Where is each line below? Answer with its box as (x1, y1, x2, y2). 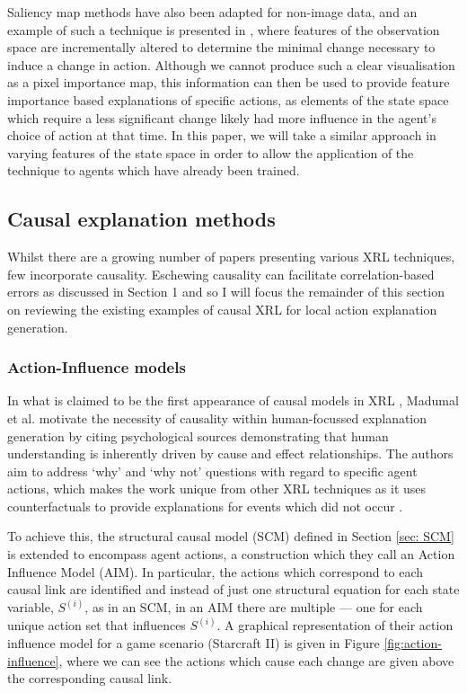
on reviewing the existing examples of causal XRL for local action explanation (7, 299, 437, 318)
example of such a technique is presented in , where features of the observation (7, 20, 440, 39)
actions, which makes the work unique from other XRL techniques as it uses (7, 479, 427, 498)
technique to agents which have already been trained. (7, 161, 300, 180)
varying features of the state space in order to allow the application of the (7, 143, 414, 162)
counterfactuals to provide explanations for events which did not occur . (7, 496, 403, 515)
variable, (7, 598, 54, 617)
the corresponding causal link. (7, 669, 172, 688)
